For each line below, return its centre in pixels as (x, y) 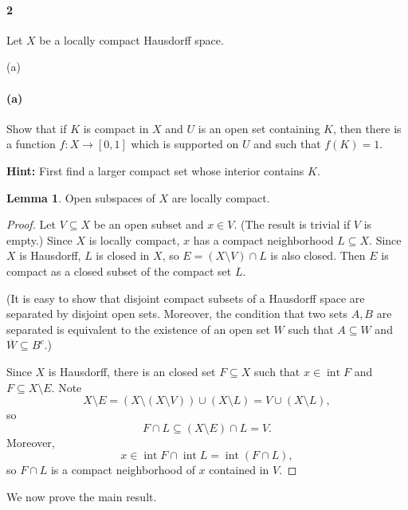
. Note (67, 387)
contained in (239, 470)
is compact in (116, 128)
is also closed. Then (318, 255)
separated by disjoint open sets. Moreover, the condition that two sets (177, 314)
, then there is (367, 128)
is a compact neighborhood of (123, 470)
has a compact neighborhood (263, 239)
